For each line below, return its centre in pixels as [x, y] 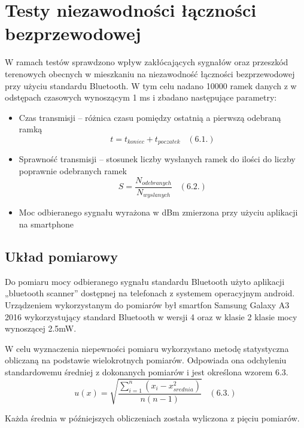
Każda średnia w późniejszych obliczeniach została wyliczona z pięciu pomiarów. [152, 418]
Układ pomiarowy [61, 257]
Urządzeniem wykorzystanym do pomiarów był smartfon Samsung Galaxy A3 [147, 305]
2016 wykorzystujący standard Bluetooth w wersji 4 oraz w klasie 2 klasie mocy [151, 316]
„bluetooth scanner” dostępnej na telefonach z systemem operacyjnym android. [150, 293]
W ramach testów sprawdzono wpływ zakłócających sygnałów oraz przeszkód [147, 62]
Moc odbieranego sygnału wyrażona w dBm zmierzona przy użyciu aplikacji [158, 212]
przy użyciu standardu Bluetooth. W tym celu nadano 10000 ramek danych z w [151, 85]
